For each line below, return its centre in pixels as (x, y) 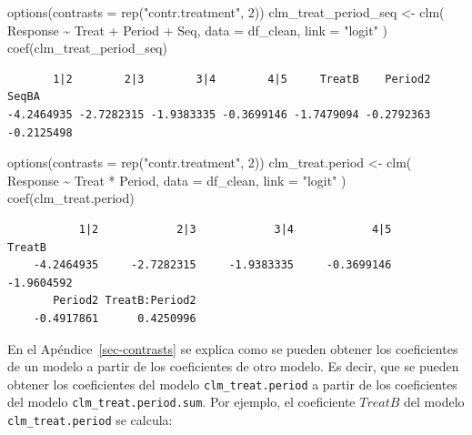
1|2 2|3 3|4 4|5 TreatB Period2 (242, 79)
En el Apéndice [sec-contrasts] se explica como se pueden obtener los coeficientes (233, 348)
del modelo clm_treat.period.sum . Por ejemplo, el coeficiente (181, 402)
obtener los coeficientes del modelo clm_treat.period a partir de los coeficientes (232, 384)
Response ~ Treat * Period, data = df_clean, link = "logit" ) (177, 180)
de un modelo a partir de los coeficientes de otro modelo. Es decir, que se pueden (233, 366)
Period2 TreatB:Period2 (125, 301)
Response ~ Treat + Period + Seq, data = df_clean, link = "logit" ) (198, 30)
